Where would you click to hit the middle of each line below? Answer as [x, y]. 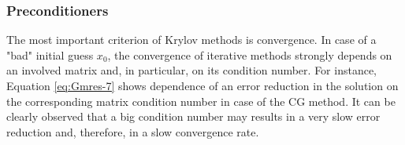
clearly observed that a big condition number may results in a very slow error [193, 116]
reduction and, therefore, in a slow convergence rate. [133, 131]
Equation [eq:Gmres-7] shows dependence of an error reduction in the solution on [202, 85]
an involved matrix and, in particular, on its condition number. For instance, [192, 70]
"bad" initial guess [50, 54]
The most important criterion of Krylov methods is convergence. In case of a [191, 40]
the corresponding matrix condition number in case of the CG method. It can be [201, 101]
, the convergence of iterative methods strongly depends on [250, 54]
